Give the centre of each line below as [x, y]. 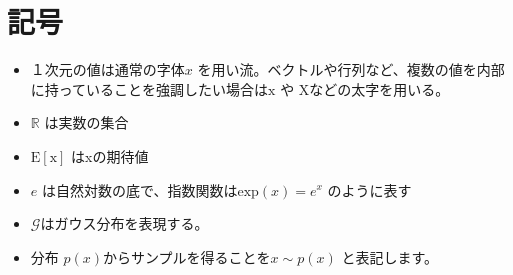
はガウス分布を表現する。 [124, 223]
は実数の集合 [86, 122]
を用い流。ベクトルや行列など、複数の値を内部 [351, 69]
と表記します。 [389, 256]
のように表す [369, 189]
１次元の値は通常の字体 [107, 69]
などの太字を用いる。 [379, 88]
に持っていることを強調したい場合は [149, 88]
